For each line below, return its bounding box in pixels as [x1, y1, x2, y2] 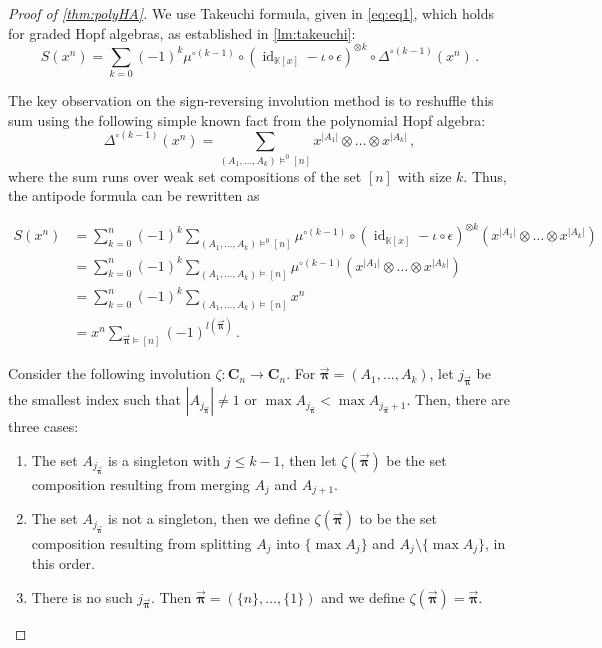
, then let [280, 449, 337, 470]
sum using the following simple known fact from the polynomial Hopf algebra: [8, 109, 486, 130]
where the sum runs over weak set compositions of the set [8, 165, 362, 186]
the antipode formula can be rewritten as [8, 185, 260, 206]
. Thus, [463, 165, 507, 186]
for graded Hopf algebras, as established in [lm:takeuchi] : [8, 22, 356, 43]
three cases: [8, 416, 79, 437]
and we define [321, 586, 405, 607]
